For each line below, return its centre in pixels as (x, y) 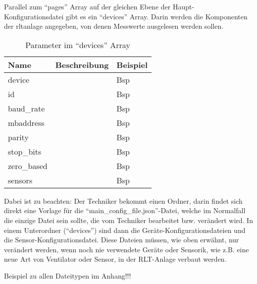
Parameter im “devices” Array (78, 45)
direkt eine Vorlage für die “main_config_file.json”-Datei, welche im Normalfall (125, 210)
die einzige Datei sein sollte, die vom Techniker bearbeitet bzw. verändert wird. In (128, 220)
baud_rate (26, 108)
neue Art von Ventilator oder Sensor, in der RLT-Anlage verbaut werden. (115, 259)
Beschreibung (82, 64)
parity (18, 137)
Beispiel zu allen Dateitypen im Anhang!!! (68, 275)
